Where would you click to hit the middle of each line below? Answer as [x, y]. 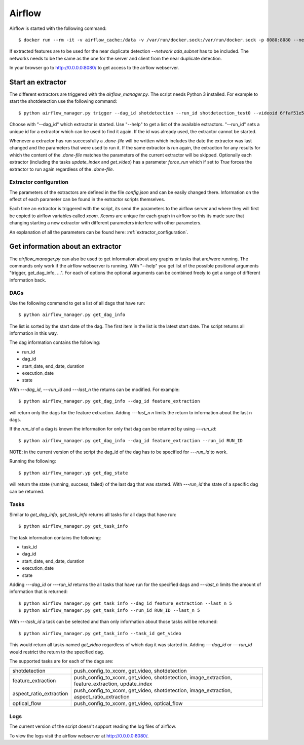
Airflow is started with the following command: [58, 28]
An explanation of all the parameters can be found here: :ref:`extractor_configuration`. [99, 232]
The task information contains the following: [55, 537]
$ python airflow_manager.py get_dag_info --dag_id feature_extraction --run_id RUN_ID [131, 440]
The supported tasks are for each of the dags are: [61, 661]
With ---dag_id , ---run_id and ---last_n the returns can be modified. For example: [94, 389]
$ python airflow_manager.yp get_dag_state [73, 473]
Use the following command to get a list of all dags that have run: [77, 303]
